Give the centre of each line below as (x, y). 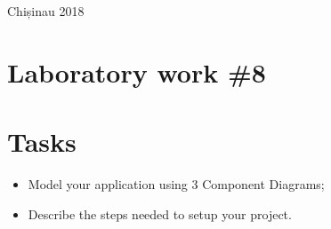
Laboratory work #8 (137, 71)
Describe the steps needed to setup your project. (160, 213)
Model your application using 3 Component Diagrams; (176, 184)
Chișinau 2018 (46, 11)
